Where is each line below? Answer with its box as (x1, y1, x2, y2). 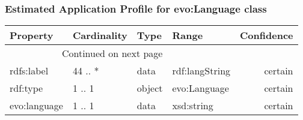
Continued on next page (61, 46, 163, 61)
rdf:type (10, 81, 43, 95)
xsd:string (172, 98, 213, 113)
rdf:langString (172, 64, 231, 78)
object (136, 81, 163, 95)
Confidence (240, 28, 293, 43)
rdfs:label (10, 64, 49, 78)
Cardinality (72, 28, 127, 43)
